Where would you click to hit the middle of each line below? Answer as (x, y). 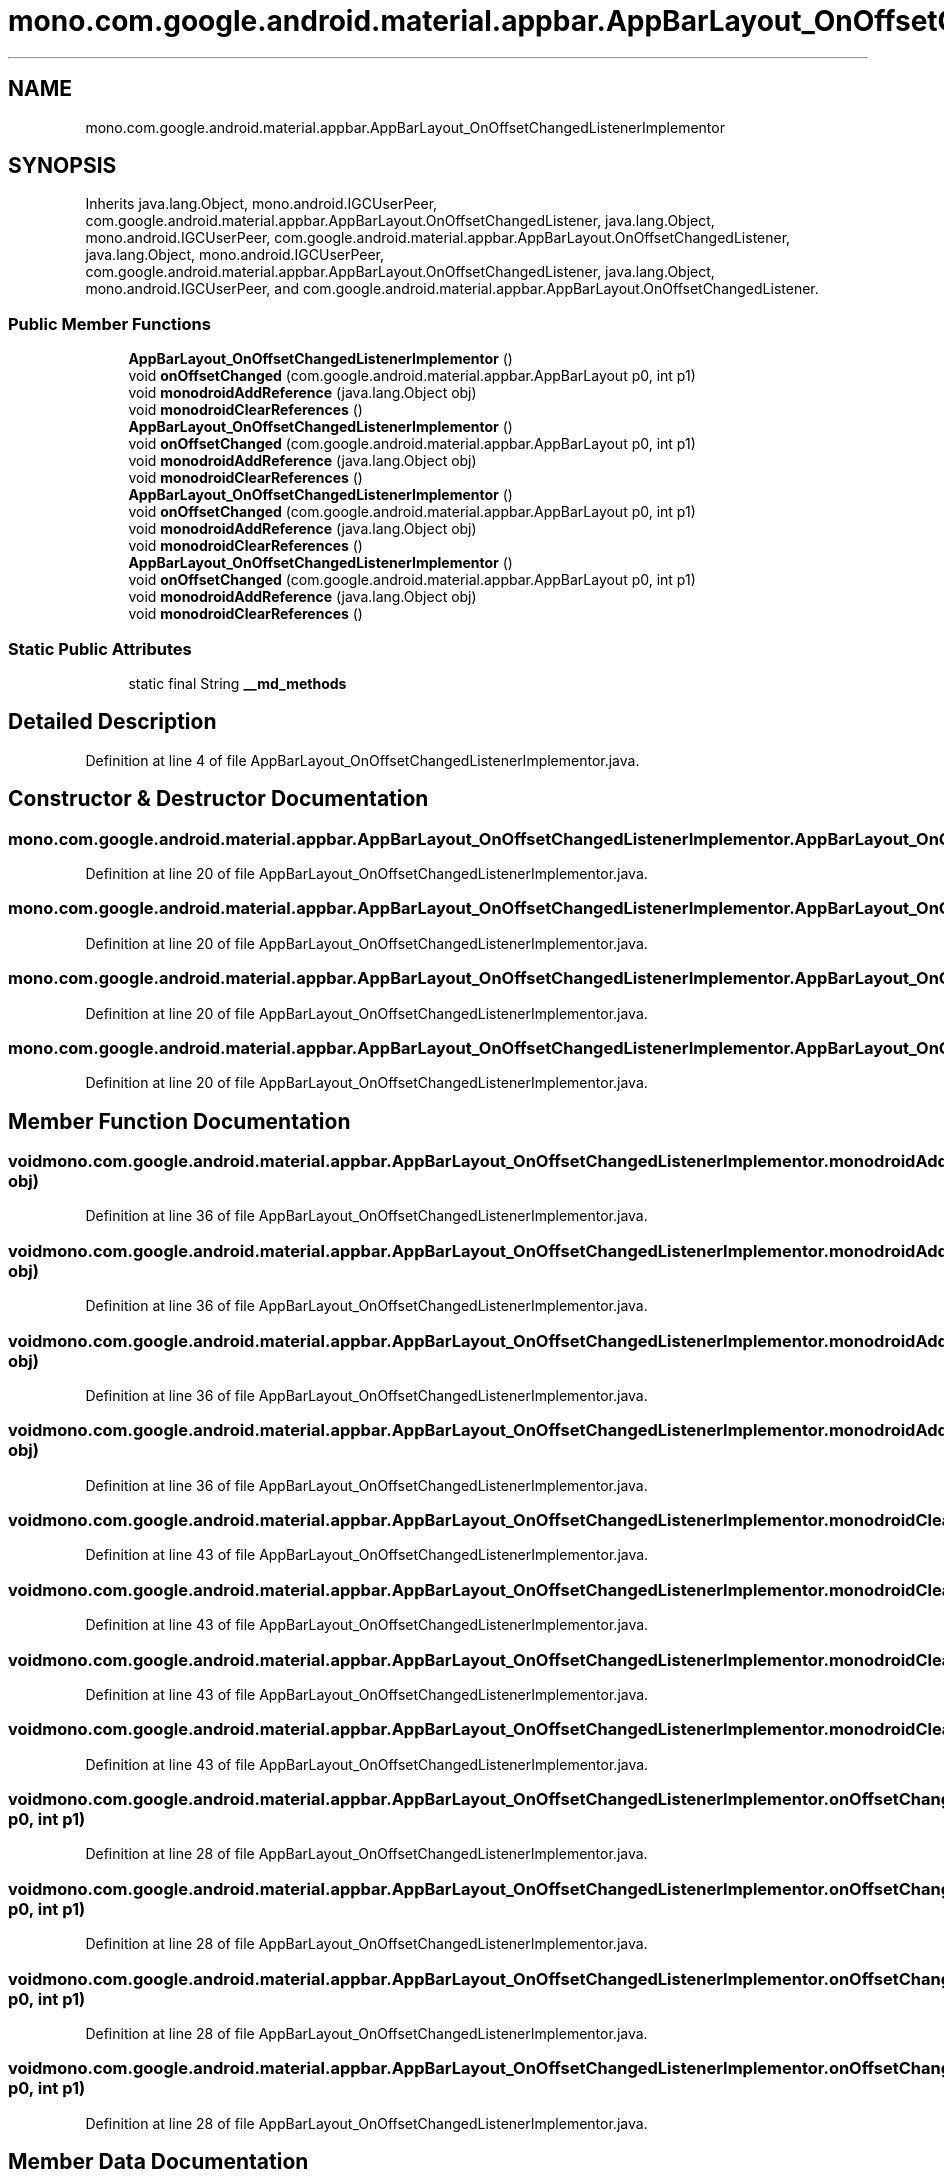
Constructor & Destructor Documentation (218, 799)
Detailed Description (112, 722)
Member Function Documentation (179, 1121)
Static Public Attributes (100, 648)
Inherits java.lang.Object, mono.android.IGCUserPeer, (261, 204)
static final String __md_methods (237, 683)
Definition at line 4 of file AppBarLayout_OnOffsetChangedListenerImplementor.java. (362, 760)
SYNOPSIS (62, 166)
